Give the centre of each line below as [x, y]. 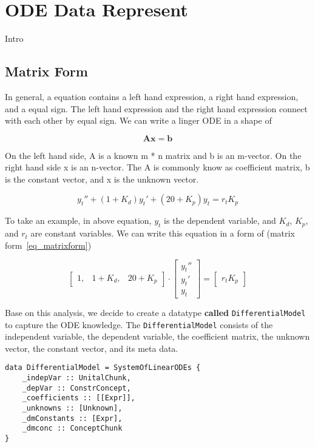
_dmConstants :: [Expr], [72, 418]
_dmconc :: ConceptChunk [72, 429]
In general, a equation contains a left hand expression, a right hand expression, [152, 96]
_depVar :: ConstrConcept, [76, 388]
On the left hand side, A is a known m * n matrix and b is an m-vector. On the [153, 155]
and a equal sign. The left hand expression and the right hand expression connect [156, 108]
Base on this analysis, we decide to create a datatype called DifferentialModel [155, 312]
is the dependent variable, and [220, 220]
